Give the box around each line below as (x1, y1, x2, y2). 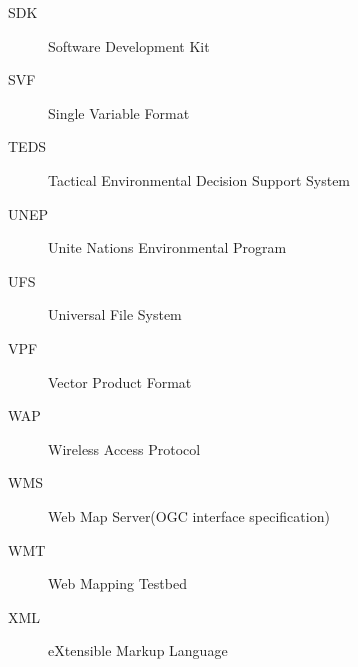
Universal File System (48, 304, 182, 325)
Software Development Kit (48, 35, 210, 56)
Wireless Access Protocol (48, 438, 201, 459)
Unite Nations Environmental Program (48, 237, 287, 258)
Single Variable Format (48, 102, 190, 123)
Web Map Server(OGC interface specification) (48, 505, 330, 526)
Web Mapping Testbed (48, 573, 187, 594)
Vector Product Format (48, 371, 192, 392)
